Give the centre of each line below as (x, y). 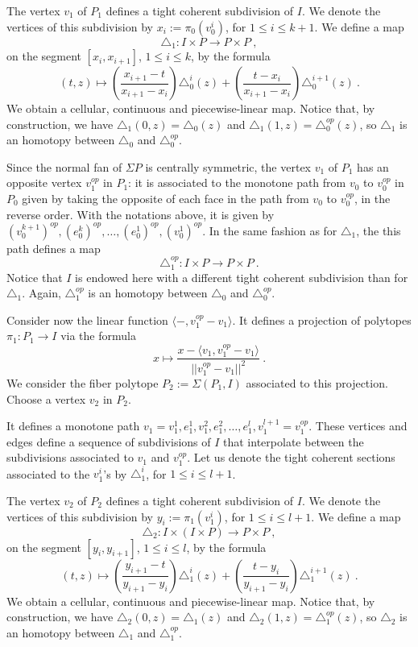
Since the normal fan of (64, 166)
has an (373, 166)
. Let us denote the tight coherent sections (291, 457)
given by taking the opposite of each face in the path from (166, 199)
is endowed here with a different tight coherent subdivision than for (242, 277)
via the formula (98, 336)
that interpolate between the (294, 441)
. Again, (41, 293)
